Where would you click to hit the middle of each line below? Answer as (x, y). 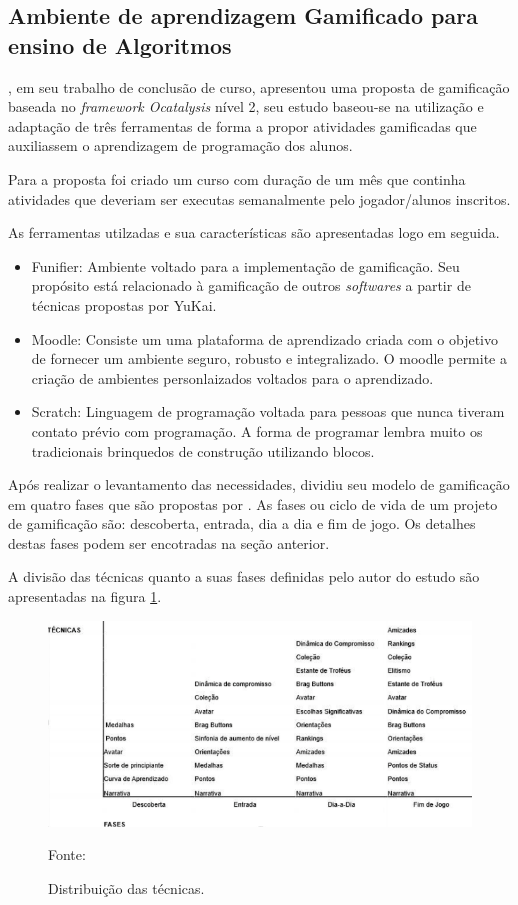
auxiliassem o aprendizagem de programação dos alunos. (180, 145)
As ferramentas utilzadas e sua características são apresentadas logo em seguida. (254, 232)
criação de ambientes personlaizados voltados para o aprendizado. (232, 377)
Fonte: (67, 854)
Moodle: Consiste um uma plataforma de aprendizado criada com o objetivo (264, 338)
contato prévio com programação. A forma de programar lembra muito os (257, 430)
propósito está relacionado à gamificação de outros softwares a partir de (251, 285)
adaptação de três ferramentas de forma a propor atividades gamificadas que (242, 125)
